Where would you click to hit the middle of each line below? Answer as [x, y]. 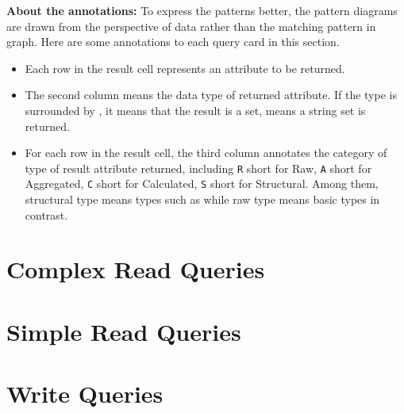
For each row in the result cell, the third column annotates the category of [206, 153]
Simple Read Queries [124, 331]
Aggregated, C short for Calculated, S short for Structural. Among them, [202, 184]
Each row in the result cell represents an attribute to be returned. [185, 68]
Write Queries [85, 394]
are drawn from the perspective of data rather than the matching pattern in [191, 26]
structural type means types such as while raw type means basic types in [202, 199]
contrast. [46, 214]
